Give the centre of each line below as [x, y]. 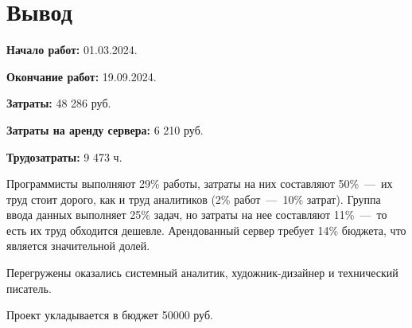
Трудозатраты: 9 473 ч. [64, 156]
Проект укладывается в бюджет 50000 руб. [110, 315]
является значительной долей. [78, 246]
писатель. [29, 288]
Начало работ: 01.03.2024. [72, 50]
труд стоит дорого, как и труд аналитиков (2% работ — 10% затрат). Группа [194, 199]
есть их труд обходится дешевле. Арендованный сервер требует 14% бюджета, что [206, 230]
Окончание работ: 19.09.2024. [82, 76]
